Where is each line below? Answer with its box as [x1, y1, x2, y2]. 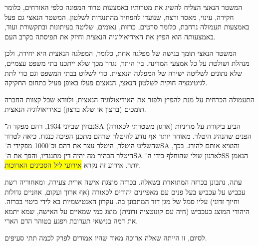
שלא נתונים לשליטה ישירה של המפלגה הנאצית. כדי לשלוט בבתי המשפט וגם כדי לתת [4, 67, 243, 78]
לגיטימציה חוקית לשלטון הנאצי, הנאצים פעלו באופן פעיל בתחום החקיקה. [4, 77, 208, 88]
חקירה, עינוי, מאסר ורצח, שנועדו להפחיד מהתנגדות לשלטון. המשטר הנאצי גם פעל [4, 11, 234, 22]
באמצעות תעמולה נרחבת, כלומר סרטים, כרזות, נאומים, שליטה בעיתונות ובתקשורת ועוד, [4, 21, 250, 32]
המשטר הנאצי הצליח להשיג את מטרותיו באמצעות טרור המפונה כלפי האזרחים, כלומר [4, 2, 243, 12]
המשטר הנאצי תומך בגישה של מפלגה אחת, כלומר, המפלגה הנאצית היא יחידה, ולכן [4, 48, 237, 58]
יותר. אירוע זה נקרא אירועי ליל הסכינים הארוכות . [4, 160, 141, 170]
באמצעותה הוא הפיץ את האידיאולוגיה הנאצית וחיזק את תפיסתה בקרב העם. [4, 31, 216, 41]
